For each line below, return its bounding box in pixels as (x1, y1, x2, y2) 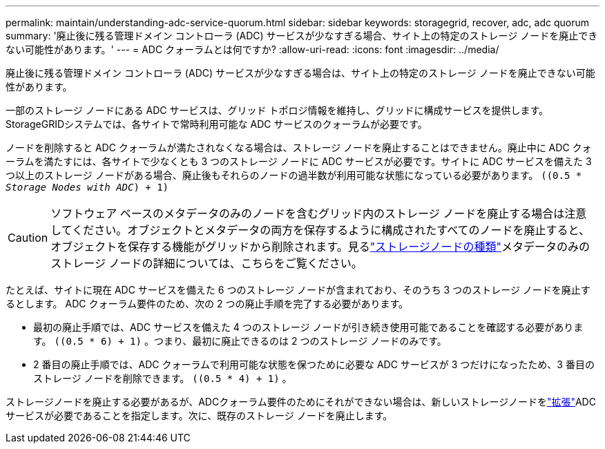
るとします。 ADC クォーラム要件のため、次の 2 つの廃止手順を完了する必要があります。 (6, 298, 409, 309)
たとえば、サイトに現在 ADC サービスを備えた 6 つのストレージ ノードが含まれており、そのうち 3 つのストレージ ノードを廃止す (6, 284, 590, 296)
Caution (8, 231, 48, 245)
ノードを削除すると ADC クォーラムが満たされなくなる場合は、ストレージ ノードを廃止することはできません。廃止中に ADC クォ (6, 142, 592, 153)
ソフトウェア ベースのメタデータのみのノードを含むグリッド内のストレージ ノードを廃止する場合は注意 (50, 207, 587, 220)
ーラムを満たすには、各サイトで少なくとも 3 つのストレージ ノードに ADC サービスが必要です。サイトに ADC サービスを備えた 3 (6, 155, 592, 167)
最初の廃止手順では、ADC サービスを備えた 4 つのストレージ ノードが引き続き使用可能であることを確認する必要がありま (33, 321, 584, 333)
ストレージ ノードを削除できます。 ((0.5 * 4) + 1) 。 (33, 372, 292, 384)
